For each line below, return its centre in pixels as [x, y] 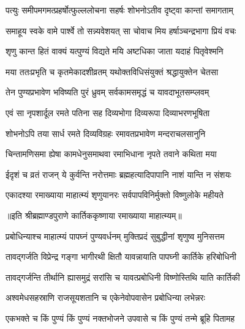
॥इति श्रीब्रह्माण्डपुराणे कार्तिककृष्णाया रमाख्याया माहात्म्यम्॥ [94, 215]
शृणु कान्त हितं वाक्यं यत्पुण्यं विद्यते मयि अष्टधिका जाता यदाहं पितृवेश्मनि [115, 51]
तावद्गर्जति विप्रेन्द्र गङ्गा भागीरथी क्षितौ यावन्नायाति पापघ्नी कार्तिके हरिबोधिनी [121, 257]
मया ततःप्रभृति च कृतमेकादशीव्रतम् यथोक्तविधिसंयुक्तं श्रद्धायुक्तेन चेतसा [112, 71]
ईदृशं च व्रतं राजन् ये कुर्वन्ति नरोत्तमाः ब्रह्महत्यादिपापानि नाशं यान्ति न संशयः [119, 174]
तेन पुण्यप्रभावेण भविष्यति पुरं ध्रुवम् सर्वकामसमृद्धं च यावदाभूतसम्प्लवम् [107, 92]
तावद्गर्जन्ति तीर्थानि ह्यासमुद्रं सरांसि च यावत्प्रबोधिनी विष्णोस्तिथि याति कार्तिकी [123, 277]
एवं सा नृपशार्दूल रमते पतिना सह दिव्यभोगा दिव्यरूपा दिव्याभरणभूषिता [108, 112]
